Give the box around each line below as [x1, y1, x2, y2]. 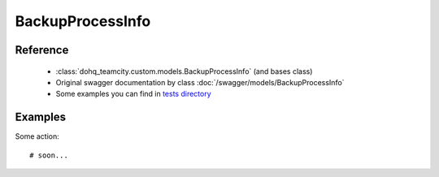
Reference [15, 43, 69, 57]
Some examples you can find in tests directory [55, 89, 211, 99]
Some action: [15, 132, 60, 141]
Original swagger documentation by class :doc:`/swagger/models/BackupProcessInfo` [55, 77, 345, 87]
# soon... [29, 150, 68, 160]
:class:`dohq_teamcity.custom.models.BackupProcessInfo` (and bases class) [55, 66, 313, 76]
